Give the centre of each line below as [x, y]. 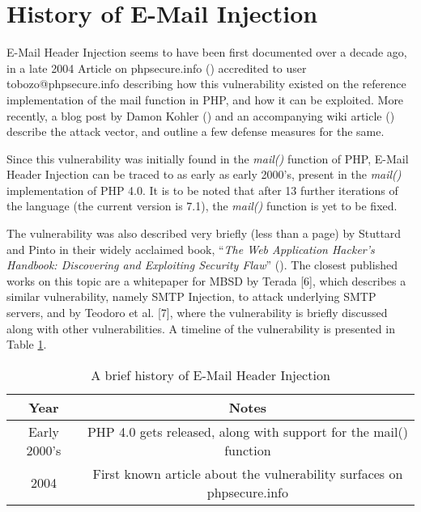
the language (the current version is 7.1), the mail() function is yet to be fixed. [202, 206]
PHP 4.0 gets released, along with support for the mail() [247, 431]
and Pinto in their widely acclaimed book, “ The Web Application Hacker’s [191, 249]
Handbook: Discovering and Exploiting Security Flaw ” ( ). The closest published [202, 265]
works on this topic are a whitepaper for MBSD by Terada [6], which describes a [206, 280]
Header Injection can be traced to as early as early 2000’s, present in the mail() [204, 174]
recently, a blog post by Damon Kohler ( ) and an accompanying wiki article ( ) [201, 115]
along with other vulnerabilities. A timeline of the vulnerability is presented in [201, 328]
